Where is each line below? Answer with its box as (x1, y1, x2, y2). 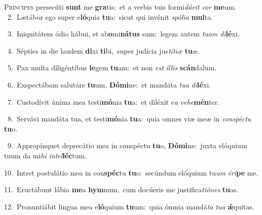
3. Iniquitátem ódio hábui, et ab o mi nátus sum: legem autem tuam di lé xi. (7, 28, 240, 39)
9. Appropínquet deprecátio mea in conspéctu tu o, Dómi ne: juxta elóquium (7, 140, 247, 151)
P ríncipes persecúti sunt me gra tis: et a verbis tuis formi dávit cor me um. (4, 2, 236, 12)
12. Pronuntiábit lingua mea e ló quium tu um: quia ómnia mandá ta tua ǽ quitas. (4, 201, 254, 211)
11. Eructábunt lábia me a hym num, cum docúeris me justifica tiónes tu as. (4, 184, 239, 195)
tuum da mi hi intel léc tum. (4, 150, 87, 160)
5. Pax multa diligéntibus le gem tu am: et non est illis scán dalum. (7, 62, 217, 73)
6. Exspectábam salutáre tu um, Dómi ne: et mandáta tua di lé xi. (7, 79, 211, 90)
